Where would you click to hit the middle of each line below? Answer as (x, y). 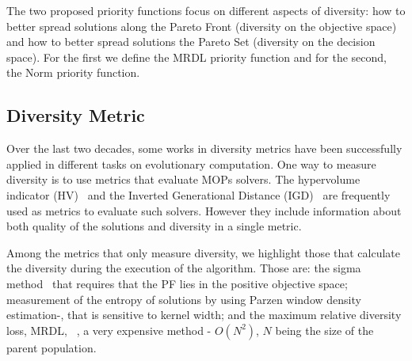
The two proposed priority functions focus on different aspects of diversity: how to (206, 10)
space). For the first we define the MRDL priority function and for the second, (196, 57)
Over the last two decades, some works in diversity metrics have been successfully (204, 148)
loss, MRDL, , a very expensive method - (109, 330)
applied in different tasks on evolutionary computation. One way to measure (191, 163)
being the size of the (324, 330)
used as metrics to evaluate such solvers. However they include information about (204, 210)
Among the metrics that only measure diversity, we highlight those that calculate (204, 252)
